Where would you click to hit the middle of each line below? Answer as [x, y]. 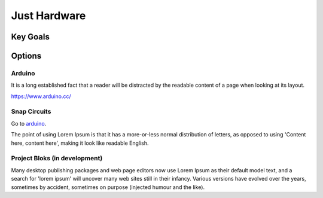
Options [26, 56]
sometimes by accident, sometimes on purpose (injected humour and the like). [108, 187]
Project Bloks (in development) [57, 159]
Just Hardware [48, 16]
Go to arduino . [29, 123]
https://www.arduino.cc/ [41, 96]
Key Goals [31, 37]
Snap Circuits [31, 112]
